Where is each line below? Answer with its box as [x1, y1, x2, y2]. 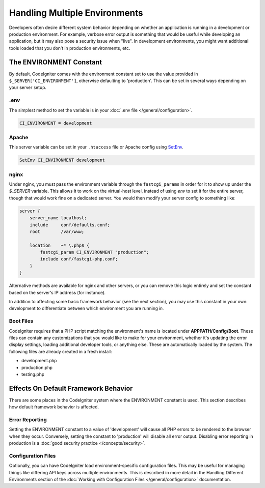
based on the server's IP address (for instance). [9, 289, 106, 295]
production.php [21, 364, 53, 371]
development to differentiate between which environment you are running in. [9, 305, 164, 312]
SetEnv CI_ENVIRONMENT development [19, 157, 105, 163]
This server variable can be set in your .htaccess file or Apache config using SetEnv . [9, 144, 184, 150]
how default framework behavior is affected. [9, 404, 99, 410]
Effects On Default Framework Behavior [9, 384, 133, 393]
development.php [21, 358, 57, 364]
